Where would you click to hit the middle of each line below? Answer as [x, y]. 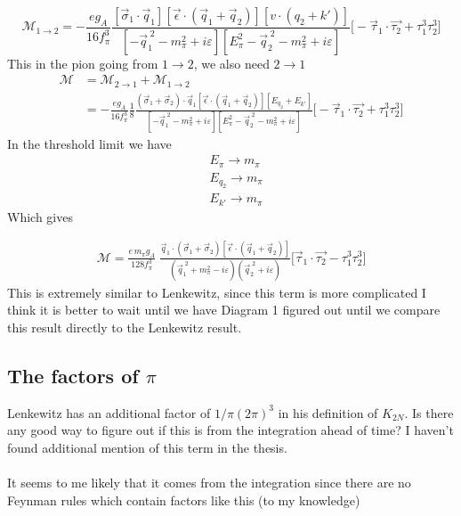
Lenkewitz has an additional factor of [109, 412]
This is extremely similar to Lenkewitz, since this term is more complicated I [217, 292]
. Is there [429, 412]
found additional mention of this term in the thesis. [147, 448]
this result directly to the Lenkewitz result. [125, 328]
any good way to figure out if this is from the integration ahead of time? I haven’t [230, 430]
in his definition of [328, 412]
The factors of [73, 376]
